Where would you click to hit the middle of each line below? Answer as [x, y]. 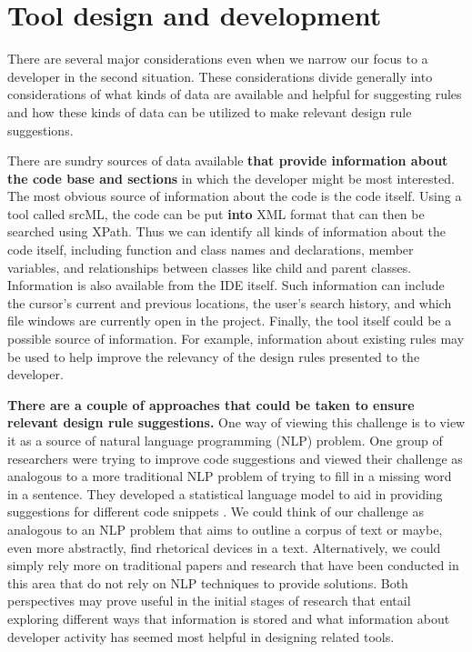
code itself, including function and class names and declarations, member [211, 250]
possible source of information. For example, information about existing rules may [236, 339]
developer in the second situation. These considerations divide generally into [220, 76]
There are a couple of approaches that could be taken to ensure [211, 404]
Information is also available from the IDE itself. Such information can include [226, 285]
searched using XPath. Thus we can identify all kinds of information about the [227, 231]
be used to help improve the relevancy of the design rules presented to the [214, 356]
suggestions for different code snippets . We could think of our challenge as [216, 512]
